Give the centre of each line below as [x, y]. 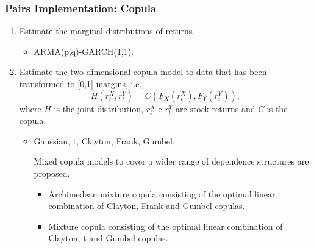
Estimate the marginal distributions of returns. [107, 31]
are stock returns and [215, 108]
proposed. [52, 173]
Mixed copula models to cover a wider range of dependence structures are [171, 161]
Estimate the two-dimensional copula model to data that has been [143, 72]
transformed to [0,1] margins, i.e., [82, 83]
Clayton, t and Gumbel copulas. [108, 238]
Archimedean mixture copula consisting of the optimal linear [162, 193]
